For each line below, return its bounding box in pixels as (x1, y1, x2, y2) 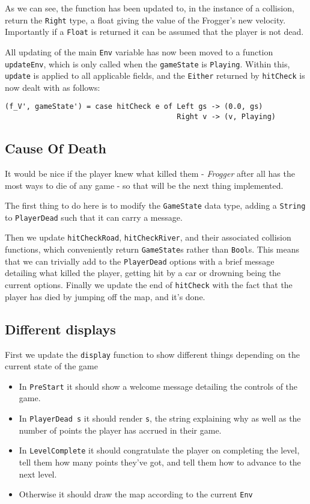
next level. (19, 467, 57, 480)
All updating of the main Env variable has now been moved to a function (5, 45, 273, 58)
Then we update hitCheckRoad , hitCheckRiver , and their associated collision (5, 231, 291, 244)
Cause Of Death (5, 139, 106, 158)
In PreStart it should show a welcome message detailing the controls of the (19, 380, 298, 392)
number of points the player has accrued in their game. (19, 423, 222, 436)
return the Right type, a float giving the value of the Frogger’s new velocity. (5, 13, 286, 26)
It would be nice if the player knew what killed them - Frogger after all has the (5, 167, 295, 179)
